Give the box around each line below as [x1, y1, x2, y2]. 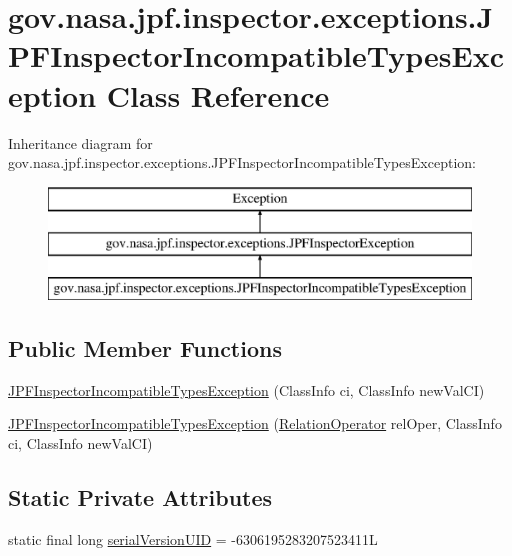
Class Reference [106, 74, 330, 115]
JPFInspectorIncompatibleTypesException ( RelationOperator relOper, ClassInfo [8, 413, 502, 434]
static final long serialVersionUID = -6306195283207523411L [8, 528, 378, 549]
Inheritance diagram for [8, 132, 153, 153]
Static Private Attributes [8, 482, 273, 513]
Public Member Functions [8, 333, 282, 364]
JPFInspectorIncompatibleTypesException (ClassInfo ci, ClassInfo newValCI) [8, 379, 485, 400]
